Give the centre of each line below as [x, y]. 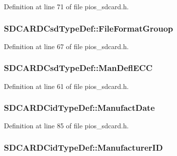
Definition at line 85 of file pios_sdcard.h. [66, 126]
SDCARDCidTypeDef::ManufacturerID [83, 147]
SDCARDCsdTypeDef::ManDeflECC [78, 68]
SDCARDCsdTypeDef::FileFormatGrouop [88, 28]
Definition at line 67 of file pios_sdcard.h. [66, 46]
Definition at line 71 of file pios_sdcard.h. [66, 6]
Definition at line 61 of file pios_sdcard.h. [66, 86]
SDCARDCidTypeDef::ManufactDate [79, 108]
